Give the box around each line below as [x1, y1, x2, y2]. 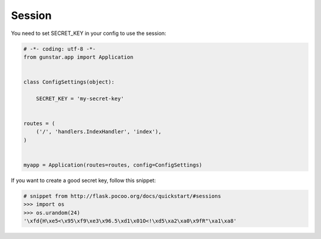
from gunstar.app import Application [23, 53, 134, 60]
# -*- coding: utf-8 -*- [23, 45, 96, 52]
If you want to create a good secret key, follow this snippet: [11, 177, 156, 184]
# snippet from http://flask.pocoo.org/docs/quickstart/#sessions [23, 193, 221, 199]
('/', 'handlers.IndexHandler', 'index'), [36, 128, 162, 135]
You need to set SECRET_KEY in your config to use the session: [11, 30, 166, 37]
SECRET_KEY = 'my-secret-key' [36, 95, 124, 102]
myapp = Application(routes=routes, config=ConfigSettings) [23, 162, 203, 168]
